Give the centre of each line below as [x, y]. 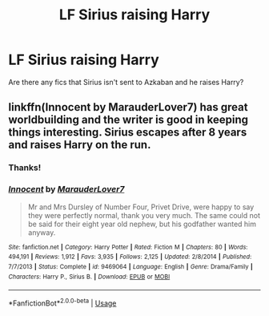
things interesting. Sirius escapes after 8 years [128, 133]
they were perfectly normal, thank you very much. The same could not [144, 215]
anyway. [42, 232]
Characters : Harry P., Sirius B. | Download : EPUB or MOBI [89, 277]
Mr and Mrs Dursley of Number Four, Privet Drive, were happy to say [141, 207]
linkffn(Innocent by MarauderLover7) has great [128, 107]
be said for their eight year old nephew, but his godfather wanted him [142, 224]
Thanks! [25, 168]
